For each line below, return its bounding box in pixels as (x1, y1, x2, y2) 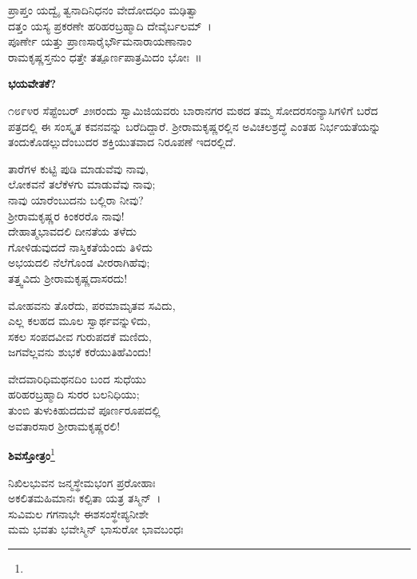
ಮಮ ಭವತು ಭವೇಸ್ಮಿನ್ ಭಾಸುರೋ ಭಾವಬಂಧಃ (8, 521, 184, 537)
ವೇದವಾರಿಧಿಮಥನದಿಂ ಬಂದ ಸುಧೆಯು (8, 370, 146, 387)
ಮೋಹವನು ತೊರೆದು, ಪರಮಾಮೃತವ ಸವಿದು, (8, 296, 176, 313)
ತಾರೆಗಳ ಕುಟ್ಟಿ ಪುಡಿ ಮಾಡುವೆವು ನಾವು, (8, 160, 149, 176)
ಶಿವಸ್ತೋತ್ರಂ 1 (8, 445, 55, 463)
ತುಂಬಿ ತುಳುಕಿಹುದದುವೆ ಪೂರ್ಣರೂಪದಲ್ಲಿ (8, 402, 161, 418)
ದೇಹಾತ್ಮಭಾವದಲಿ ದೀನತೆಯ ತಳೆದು (8, 223, 137, 240)
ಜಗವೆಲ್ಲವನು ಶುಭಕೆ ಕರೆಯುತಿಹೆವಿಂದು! (8, 343, 152, 360)
